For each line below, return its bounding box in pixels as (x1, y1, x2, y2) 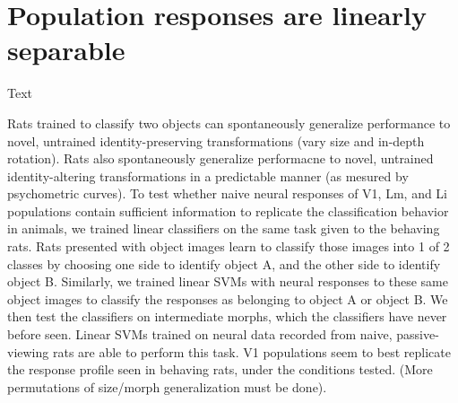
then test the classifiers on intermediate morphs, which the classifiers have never (7, 307, 447, 326)
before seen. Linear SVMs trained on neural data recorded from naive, (7, 325, 393, 344)
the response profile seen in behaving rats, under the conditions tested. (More (7, 360, 433, 379)
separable (7, 31, 125, 68)
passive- (396, 325, 439, 344)
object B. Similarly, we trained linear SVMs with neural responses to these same (7, 272, 448, 291)
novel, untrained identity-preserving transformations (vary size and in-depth (7, 131, 425, 150)
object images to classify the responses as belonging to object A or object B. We (7, 289, 448, 308)
